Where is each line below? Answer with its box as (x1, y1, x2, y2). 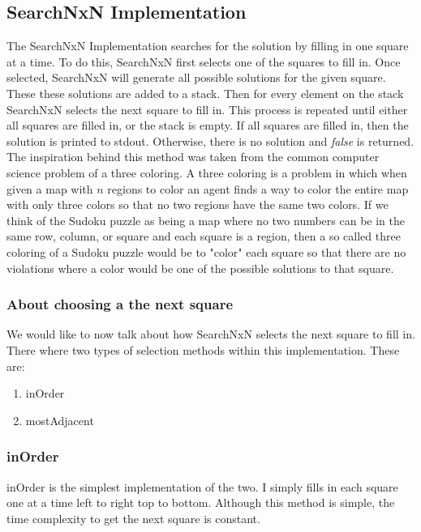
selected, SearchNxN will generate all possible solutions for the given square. (6, 69, 386, 86)
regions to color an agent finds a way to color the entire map (107, 180, 409, 197)
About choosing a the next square (6, 294, 234, 314)
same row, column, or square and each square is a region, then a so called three (6, 228, 401, 245)
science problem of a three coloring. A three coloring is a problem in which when (6, 164, 407, 181)
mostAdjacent (25, 411, 94, 428)
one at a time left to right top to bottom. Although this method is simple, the (6, 494, 395, 511)
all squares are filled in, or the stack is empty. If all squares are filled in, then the (6, 117, 409, 134)
